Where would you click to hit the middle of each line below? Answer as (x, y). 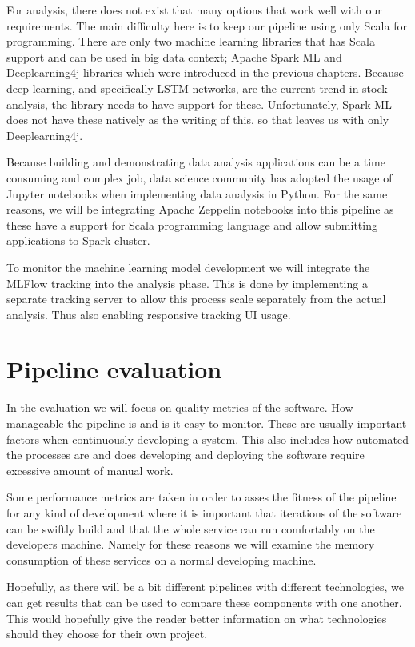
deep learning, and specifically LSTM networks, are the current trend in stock (197, 88)
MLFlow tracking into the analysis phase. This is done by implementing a (187, 283)
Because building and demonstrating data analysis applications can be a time (196, 162)
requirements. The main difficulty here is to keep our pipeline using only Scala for (207, 25)
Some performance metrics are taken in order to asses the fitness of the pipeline (202, 497)
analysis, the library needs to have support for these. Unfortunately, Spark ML (199, 104)
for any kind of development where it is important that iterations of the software (204, 512)
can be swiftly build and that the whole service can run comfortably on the (191, 528)
